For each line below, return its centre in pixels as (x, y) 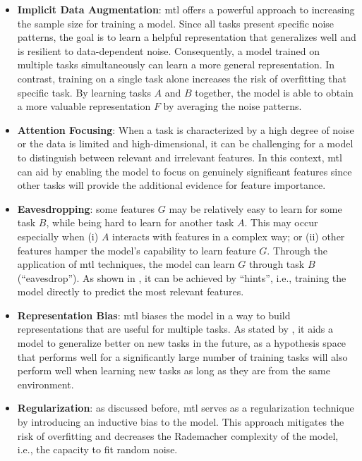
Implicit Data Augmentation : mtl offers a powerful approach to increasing (186, 9)
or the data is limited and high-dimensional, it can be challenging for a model (185, 143)
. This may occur (281, 222)
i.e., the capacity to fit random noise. (97, 449)
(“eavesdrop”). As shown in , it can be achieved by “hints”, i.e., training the (182, 277)
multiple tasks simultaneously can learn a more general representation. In (176, 64)
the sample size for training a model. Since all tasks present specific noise (176, 23)
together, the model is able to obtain (274, 92)
